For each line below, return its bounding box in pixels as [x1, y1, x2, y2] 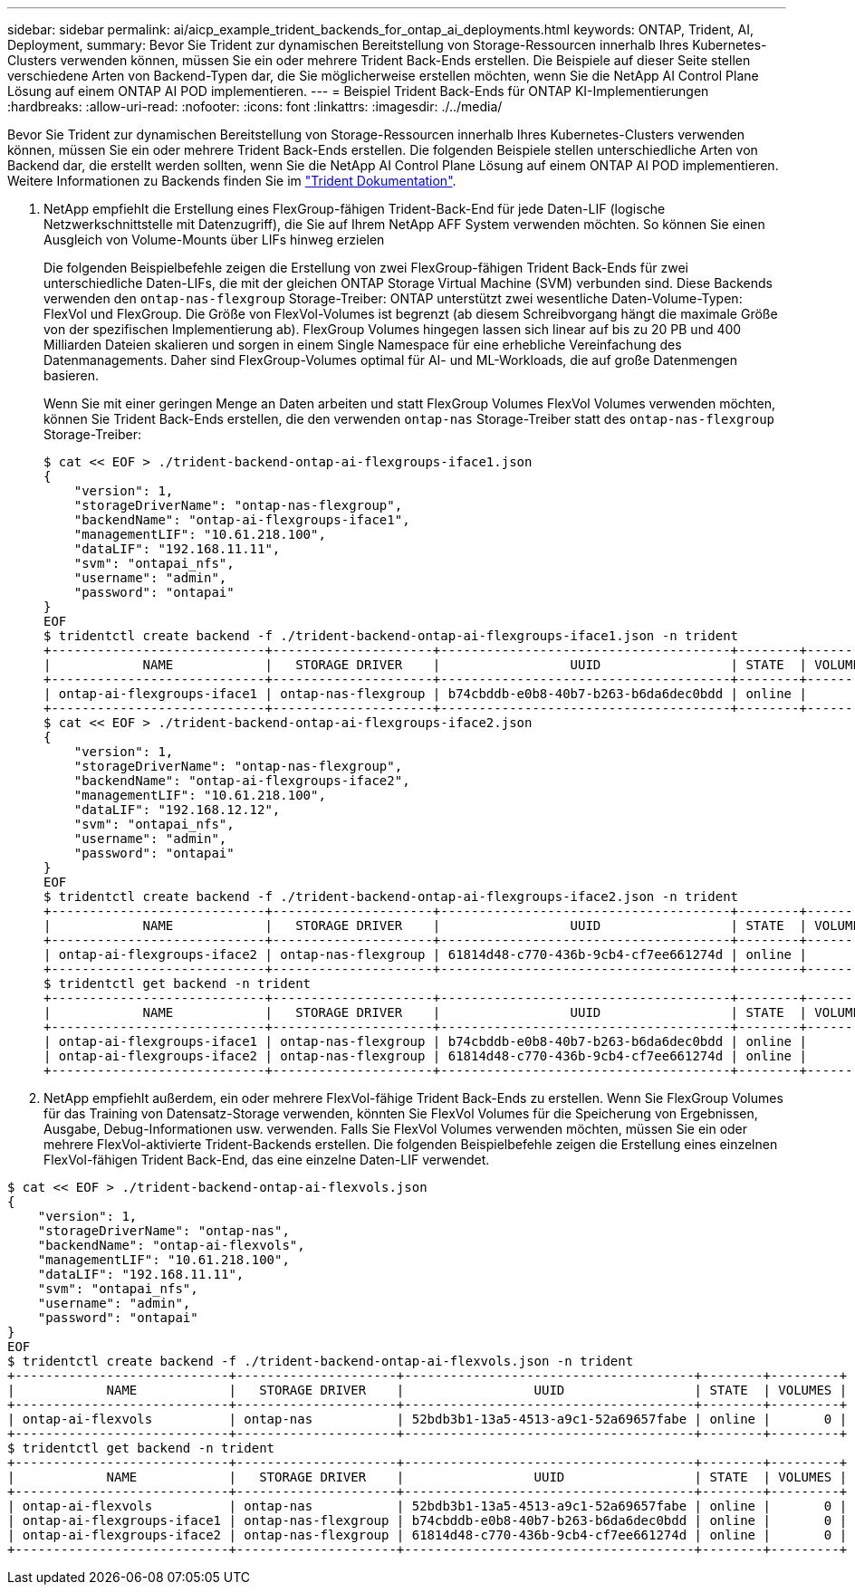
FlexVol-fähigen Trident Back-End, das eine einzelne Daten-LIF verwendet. [43, 1152, 490, 1167]
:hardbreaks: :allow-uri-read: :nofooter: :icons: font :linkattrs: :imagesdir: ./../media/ [7, 99, 503, 114]
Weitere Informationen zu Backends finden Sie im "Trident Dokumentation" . [7, 173, 456, 188]
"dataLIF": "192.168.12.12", [73, 802, 281, 817]
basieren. [43, 368, 100, 383]
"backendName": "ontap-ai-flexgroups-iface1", [73, 513, 410, 527]
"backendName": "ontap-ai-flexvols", [37, 1238, 305, 1252]
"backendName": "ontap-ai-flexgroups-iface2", [73, 773, 410, 788]
